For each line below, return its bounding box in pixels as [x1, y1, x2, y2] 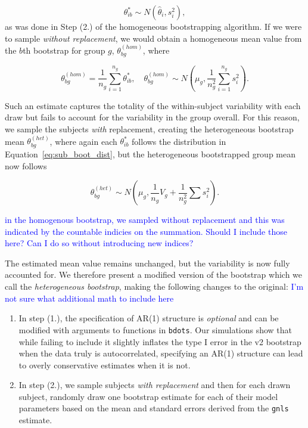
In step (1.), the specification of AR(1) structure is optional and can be [18, 312, 279, 324]
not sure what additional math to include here [5, 291, 174, 304]
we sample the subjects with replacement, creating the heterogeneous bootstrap [5, 123, 294, 135]
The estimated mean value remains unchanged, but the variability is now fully [5, 256, 290, 269]
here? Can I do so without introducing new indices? [5, 237, 194, 249]
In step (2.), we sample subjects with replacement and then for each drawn [18, 379, 291, 391]
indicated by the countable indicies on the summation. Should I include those [5, 225, 287, 237]
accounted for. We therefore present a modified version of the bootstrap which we [5, 268, 303, 281]
